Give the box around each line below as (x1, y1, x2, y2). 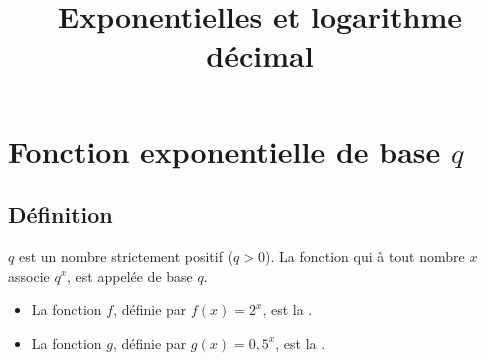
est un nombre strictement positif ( (18, 245, 234, 266)
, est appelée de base (67, 265, 193, 286)
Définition (8, 199, 113, 230)
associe (8, 265, 50, 286)
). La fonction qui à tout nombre (265, 245, 465, 266)
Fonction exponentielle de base (8, 130, 441, 171)
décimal (206, 35, 314, 76)
